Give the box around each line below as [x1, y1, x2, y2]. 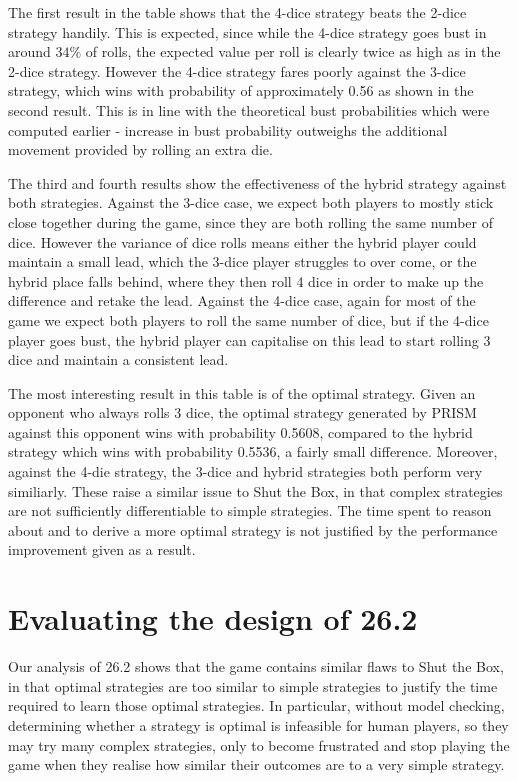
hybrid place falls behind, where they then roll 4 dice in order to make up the [8, 270, 484, 291]
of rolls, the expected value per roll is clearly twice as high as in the [85, 41, 501, 62]
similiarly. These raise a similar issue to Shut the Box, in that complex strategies [8, 480, 503, 501]
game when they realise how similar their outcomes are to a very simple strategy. [8, 754, 505, 775]
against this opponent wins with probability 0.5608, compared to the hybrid [8, 421, 473, 442]
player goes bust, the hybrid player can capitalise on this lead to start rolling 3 [8, 329, 491, 350]
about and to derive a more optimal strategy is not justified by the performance [8, 519, 498, 540]
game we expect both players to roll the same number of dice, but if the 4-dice [8, 309, 489, 330]
